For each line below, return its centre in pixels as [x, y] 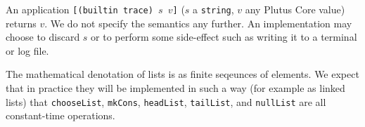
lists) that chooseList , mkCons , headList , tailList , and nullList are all [166, 101]
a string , [213, 9]
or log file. [27, 50]
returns [21, 23]
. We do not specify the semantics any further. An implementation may [198, 23]
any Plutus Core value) [295, 9]
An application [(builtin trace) [79, 9]
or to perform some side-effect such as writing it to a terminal [224, 37]
